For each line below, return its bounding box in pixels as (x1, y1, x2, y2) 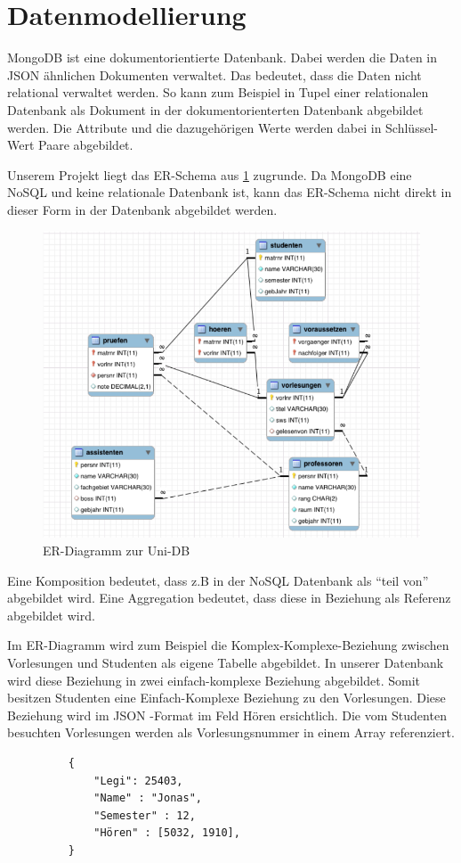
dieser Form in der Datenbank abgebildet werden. (7, 200, 278, 218)
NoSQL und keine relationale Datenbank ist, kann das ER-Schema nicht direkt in (7, 183, 452, 201)
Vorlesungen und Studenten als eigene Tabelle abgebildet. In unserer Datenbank (7, 653, 444, 671)
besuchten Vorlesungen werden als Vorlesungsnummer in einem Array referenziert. (7, 723, 455, 742)
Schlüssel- (385, 118, 438, 136)
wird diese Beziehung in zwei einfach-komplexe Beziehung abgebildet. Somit (7, 670, 421, 689)
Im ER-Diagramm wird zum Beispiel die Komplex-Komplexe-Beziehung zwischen (7, 636, 449, 654)
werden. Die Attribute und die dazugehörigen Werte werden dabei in (7, 118, 382, 136)
